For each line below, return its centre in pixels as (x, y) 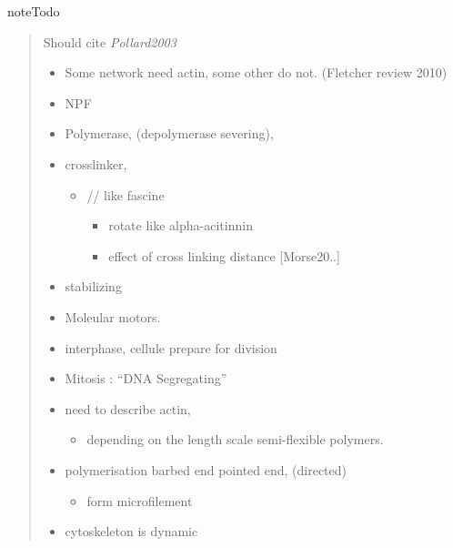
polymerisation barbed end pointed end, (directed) (206, 469)
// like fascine (126, 194)
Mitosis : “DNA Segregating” (146, 378)
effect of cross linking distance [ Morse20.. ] (224, 255)
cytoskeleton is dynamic (131, 531)
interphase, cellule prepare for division (171, 347)
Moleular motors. (113, 316)
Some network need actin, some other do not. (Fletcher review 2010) (256, 72)
